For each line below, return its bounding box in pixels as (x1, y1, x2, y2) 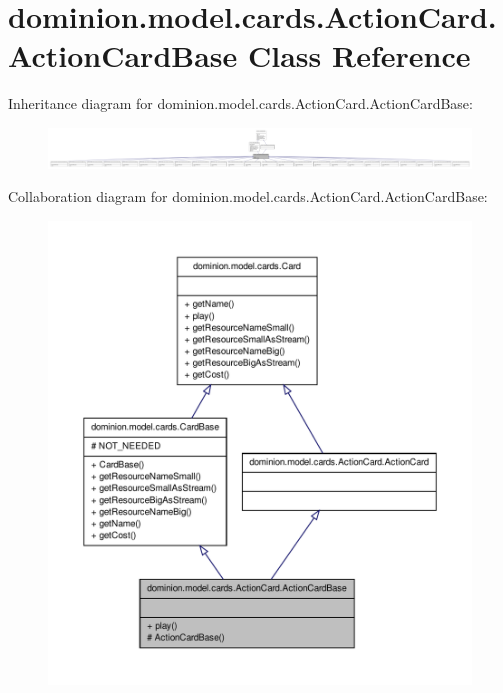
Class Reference (248, 35, 471, 76)
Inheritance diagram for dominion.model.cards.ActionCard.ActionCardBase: (8, 93, 473, 114)
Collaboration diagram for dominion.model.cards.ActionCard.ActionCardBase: (8, 186, 488, 207)
